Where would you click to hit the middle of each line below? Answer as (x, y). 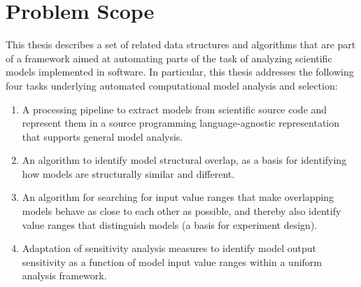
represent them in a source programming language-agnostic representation (181, 123)
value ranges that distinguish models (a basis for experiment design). (170, 224)
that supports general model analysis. (102, 136)
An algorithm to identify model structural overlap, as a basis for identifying (184, 160)
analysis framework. (64, 275)
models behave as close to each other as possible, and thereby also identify (182, 211)
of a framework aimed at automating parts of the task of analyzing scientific (169, 58)
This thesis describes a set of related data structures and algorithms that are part (181, 44)
